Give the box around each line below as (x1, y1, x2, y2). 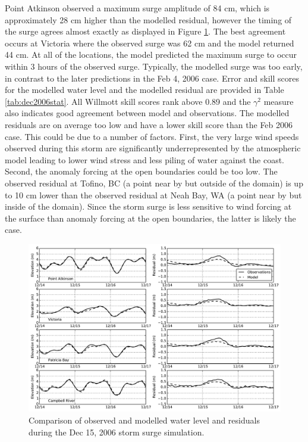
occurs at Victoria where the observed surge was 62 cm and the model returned (5, 36, 294, 49)
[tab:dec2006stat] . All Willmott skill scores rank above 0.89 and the (5, 95, 251, 107)
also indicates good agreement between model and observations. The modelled (5, 107, 290, 119)
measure (263, 95, 294, 107)
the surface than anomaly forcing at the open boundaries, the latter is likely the (5, 211, 296, 224)
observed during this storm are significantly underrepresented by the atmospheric (5, 142, 301, 154)
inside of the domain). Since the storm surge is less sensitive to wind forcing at (5, 200, 292, 213)
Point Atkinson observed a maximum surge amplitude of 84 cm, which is (5, 2, 270, 14)
